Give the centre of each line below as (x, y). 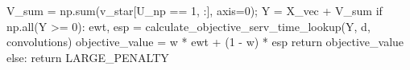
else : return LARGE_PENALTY (88, 57)
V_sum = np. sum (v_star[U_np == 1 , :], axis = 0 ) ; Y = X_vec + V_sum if (195, 10)
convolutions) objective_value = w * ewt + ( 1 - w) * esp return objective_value (205, 42)
